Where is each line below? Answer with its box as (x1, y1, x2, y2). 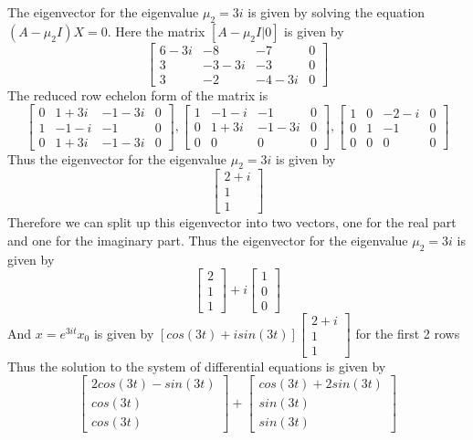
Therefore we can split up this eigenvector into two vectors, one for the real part (7, 213, 457, 232)
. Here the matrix (107, 21, 205, 40)
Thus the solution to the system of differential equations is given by (7, 356, 386, 375)
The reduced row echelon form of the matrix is (7, 85, 268, 104)
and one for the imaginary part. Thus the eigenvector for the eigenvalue (7, 231, 408, 250)
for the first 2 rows (355, 323, 460, 342)
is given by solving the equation (247, 3, 426, 21)
